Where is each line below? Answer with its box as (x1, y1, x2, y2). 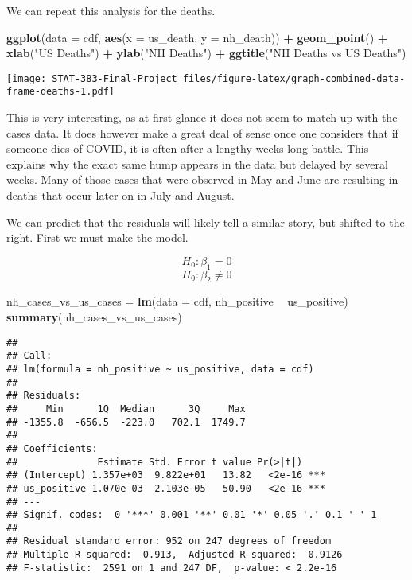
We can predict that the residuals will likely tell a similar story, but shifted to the (6, 213, 405, 230)
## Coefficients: (6, 442, 98, 454)
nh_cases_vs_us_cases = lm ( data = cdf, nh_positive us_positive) (6, 293, 348, 309)
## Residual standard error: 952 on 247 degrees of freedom (6, 535, 332, 547)
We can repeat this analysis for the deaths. (6, 2, 216, 18)
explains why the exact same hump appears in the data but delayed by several (6, 155, 388, 172)
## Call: (6, 350, 52, 362)
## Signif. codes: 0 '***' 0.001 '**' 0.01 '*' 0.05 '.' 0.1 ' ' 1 (6, 509, 377, 521)
